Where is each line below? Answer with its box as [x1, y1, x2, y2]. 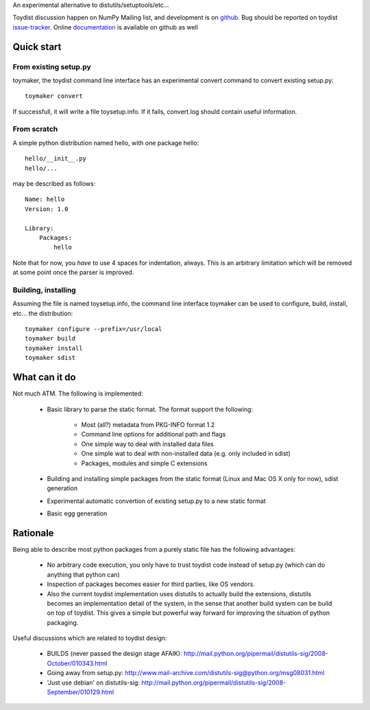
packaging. [47, 618, 79, 626]
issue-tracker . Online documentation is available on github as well [12, 23, 199, 31]
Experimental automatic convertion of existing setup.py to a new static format [47, 497, 267, 505]
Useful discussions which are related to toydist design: [12, 634, 167, 642]
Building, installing [12, 285, 77, 295]
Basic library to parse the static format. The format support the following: [47, 405, 254, 413]
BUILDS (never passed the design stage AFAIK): [47, 650, 182, 658]
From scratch [12, 124, 58, 134]
